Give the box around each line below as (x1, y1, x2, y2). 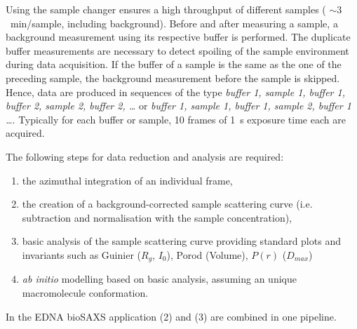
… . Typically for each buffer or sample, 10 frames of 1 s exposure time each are (6, 112, 346, 126)
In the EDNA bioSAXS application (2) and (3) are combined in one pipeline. (6, 309, 337, 323)
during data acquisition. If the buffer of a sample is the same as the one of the (6, 57, 342, 72)
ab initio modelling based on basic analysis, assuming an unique (22, 271, 297, 286)
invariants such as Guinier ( (22, 247, 141, 262)
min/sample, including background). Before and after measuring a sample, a (10, 15, 338, 30)
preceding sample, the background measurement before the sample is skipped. (6, 70, 340, 85)
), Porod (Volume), (166, 247, 248, 262)
